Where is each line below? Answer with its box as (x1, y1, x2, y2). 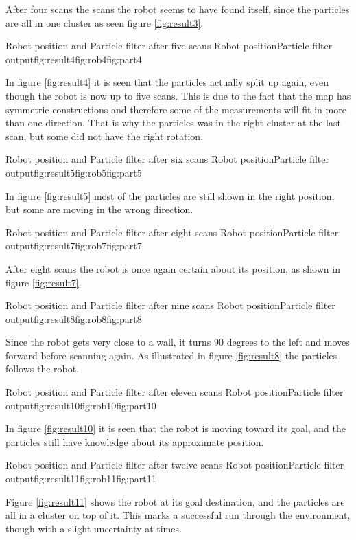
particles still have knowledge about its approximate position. (5, 434, 264, 449)
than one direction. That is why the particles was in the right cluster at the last (5, 115, 341, 130)
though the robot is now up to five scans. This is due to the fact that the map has (5, 88, 351, 102)
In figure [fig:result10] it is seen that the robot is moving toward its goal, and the (5, 421, 346, 436)
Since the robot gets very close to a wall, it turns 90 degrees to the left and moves (5, 335, 350, 349)
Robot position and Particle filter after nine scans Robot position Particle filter (5, 298, 335, 313)
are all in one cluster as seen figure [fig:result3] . (5, 15, 204, 30)
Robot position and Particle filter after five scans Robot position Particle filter (5, 38, 333, 53)
